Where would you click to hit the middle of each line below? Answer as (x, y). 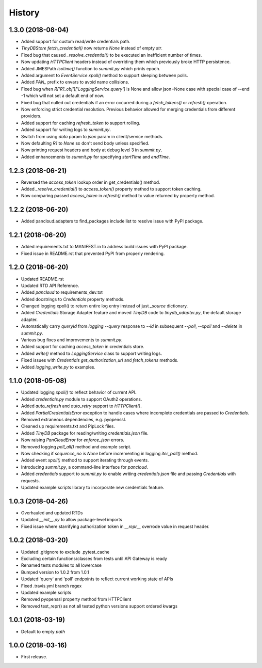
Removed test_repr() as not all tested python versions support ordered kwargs (99, 606)
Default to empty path (43, 631)
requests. (31, 480)
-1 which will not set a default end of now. (63, 96)
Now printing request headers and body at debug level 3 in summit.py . (91, 150)
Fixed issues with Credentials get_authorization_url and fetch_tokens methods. (100, 360)
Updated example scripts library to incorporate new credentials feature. (93, 487)
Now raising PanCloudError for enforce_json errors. (73, 440)
